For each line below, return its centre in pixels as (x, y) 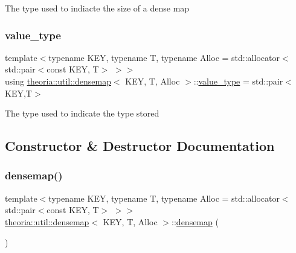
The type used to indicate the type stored (82, 113)
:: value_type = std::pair (238, 81)
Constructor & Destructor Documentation (140, 146)
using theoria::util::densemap (58, 81)
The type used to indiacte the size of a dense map (97, 8)
